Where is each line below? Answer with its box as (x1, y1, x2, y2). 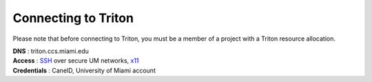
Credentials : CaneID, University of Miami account (12, 66, 156, 74)
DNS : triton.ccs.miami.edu (12, 47, 90, 55)
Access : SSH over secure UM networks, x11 (12, 57, 139, 65)
